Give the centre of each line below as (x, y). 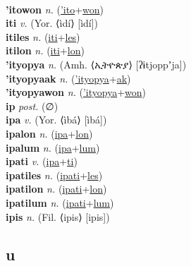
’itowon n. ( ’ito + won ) (55, 9)
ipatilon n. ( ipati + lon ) (56, 189)
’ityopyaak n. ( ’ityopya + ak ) (68, 78)
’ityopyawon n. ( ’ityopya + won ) (76, 92)
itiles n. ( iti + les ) (43, 36)
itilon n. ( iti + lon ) (45, 50)
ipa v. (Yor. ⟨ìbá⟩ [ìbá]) (56, 120)
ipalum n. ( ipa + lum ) (53, 147)
